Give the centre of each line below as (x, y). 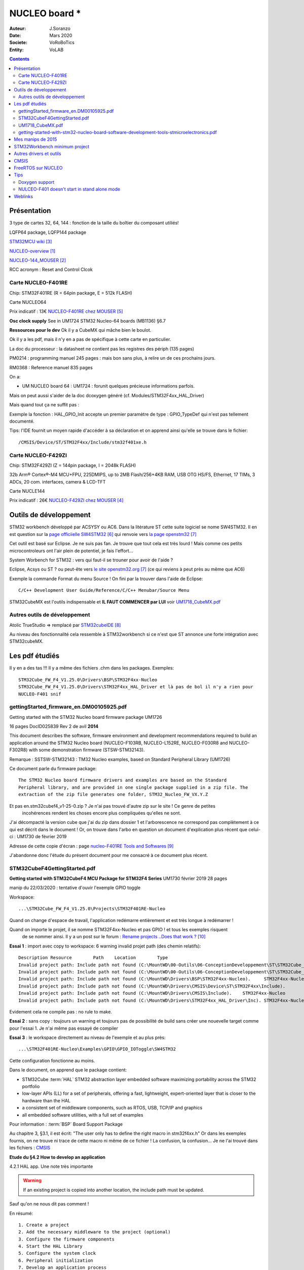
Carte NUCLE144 (27, 491)
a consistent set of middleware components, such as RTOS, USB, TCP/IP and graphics (112, 1108)
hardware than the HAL (46, 1100)
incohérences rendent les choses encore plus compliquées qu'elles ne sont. (102, 813)
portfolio (31, 1087)
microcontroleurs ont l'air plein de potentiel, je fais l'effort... (71, 551)
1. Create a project (44, 1225)
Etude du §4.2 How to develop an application (58, 1157)
